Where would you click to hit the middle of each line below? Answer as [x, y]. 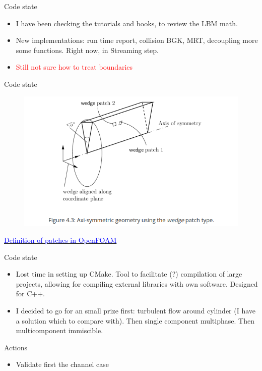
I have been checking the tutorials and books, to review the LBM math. [127, 23]
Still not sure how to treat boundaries [74, 67]
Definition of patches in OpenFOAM [60, 240]
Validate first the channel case [62, 364]
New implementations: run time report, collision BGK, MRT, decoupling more [137, 40]
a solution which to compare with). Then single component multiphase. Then [135, 320]
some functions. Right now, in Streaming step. [87, 50]
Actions [16, 347]
